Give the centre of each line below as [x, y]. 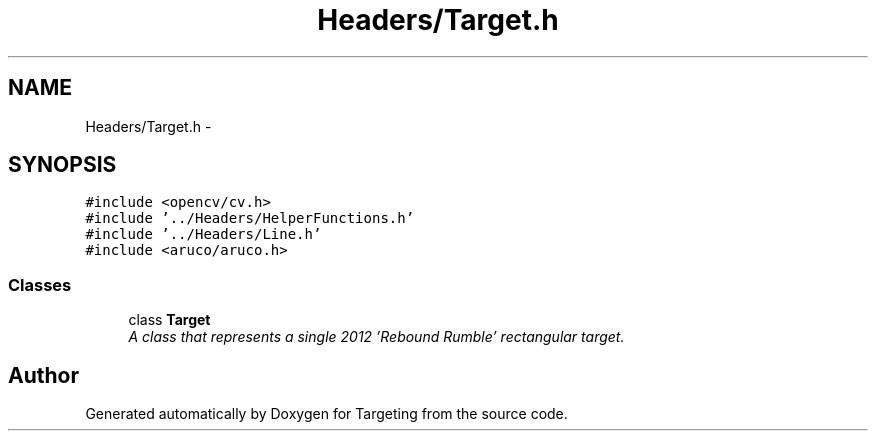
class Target [169, 320]
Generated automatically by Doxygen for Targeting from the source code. [326, 414]
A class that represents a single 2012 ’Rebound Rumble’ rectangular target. [376, 337]
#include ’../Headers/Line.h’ [203, 234]
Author [43, 375]
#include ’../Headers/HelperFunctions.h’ [250, 218]
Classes [40, 284]
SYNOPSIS [62, 165]
